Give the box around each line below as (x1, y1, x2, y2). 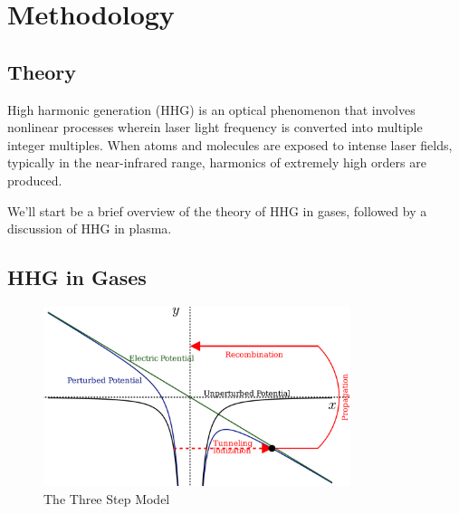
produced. (7, 170, 62, 189)
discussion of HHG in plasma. (7, 219, 172, 238)
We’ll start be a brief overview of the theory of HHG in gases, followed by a (7, 201, 427, 220)
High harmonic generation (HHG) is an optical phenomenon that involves (7, 100, 416, 119)
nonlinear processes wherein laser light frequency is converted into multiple (7, 118, 423, 137)
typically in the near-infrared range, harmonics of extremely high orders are (7, 153, 426, 172)
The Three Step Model (43, 489, 170, 508)
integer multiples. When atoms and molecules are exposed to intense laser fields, (7, 135, 453, 154)
